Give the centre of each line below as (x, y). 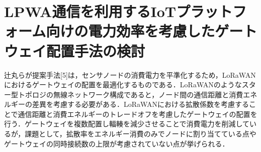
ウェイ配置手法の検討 (75, 50)
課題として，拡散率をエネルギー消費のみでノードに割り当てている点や (141, 134)
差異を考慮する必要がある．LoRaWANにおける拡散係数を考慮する (140, 104)
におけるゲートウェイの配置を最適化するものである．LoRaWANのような (123, 85)
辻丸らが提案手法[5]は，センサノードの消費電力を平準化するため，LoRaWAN (130, 74)
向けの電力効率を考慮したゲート (152, 31)
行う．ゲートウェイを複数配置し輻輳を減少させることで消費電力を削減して (127, 124)
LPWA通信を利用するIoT (90, 11)
